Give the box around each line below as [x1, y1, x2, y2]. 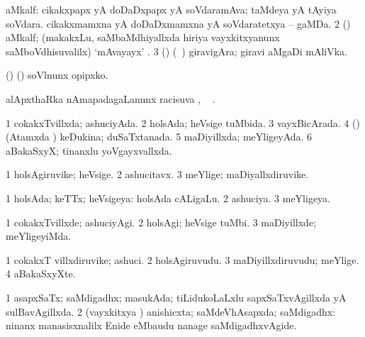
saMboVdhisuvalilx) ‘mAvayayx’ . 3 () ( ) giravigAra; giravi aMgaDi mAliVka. [6, 43, 347, 58]
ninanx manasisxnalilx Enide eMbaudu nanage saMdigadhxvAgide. [6, 318, 297, 333]
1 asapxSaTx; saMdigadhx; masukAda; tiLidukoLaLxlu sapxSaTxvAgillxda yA [6, 289, 347, 304]
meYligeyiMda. [6, 228, 72, 243]
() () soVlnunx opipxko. [6, 67, 108, 82]
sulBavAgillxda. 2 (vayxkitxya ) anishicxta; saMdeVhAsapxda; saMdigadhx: [6, 304, 335, 319]
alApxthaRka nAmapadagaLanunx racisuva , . [6, 91, 215, 106]
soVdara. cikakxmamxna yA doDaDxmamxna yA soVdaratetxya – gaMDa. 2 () [6, 16, 351, 31]
